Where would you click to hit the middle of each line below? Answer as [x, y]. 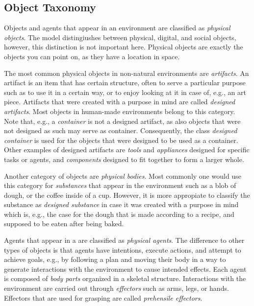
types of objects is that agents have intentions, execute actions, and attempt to [123, 249]
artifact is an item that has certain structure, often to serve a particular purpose [125, 82]
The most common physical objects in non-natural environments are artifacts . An [127, 73]
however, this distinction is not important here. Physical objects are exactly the [124, 47]
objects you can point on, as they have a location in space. [92, 56]
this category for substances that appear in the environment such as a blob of [120, 185]
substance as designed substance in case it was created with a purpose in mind [121, 204]
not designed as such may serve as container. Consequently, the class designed [121, 130]
